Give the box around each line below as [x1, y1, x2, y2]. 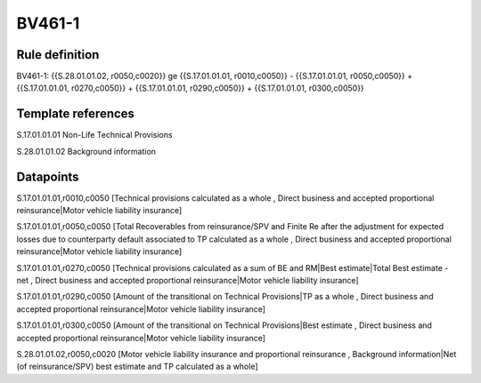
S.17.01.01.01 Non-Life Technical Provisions [16, 130, 173, 140]
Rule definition [16, 47, 100, 62]
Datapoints [16, 169, 79, 184]
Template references [16, 107, 135, 122]
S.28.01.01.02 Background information [16, 146, 156, 156]
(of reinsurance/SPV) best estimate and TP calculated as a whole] [16, 361, 258, 372]
